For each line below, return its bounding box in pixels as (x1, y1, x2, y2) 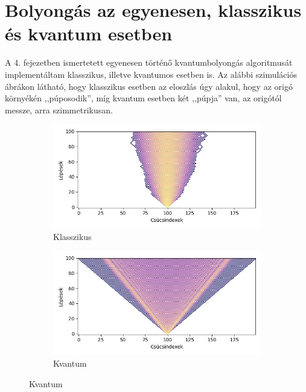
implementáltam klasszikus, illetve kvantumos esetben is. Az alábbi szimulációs (5, 68, 297, 80)
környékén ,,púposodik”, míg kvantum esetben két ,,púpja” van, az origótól (5, 92, 282, 104)
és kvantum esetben (5, 21, 173, 46)
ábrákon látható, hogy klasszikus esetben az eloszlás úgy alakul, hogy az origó (5, 80, 293, 92)
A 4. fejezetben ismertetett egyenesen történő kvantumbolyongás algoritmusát (5, 56, 293, 69)
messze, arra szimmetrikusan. (5, 103, 113, 116)
